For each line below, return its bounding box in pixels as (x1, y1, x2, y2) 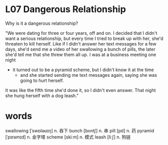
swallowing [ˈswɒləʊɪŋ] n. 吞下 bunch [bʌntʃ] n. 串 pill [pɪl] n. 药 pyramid (5, 127, 154, 133)
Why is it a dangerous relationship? (5, 20, 78, 26)
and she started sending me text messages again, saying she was (20, 72, 157, 78)
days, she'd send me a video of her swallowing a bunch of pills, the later (5, 46, 155, 52)
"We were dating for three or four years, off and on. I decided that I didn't (5, 30, 157, 36)
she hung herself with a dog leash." (5, 92, 79, 99)
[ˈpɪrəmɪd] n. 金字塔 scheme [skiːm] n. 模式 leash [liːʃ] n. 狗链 (5, 134, 131, 140)
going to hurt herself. (20, 77, 64, 83)
